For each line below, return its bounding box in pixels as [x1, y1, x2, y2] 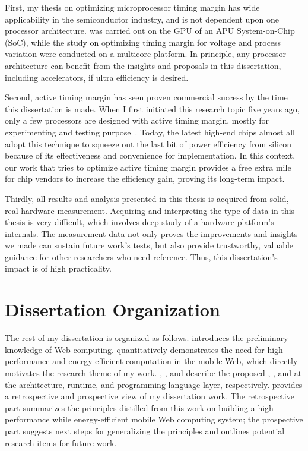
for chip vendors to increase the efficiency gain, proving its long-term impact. [5, 172, 285, 185]
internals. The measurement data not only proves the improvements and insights [5, 227, 298, 239]
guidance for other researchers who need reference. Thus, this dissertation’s [5, 250, 278, 263]
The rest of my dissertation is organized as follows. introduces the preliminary [5, 332, 288, 344]
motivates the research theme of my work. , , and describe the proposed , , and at [5, 366, 302, 379]
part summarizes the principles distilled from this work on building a [5, 401, 255, 414]
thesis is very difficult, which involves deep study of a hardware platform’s [5, 216, 274, 228]
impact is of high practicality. [5, 262, 112, 275]
